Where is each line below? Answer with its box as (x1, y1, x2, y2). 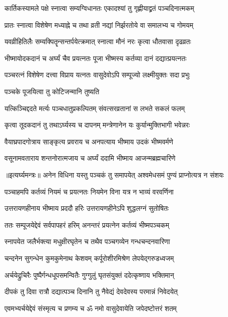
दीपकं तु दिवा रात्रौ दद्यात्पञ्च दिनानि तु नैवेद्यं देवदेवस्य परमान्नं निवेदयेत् (4, 286, 178, 297)
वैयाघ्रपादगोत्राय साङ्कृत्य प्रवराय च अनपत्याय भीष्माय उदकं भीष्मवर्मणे (4, 136, 174, 146)
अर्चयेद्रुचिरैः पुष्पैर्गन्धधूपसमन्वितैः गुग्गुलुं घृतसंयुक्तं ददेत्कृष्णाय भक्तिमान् (4, 269, 174, 280)
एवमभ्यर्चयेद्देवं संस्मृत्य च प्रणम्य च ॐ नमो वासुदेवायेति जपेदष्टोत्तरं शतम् (4, 303, 177, 313)
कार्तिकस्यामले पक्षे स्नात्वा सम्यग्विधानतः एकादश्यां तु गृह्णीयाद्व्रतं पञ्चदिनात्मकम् (4, 3, 194, 13)
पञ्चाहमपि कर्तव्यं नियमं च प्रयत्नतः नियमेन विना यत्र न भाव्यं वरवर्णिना (4, 186, 174, 196)
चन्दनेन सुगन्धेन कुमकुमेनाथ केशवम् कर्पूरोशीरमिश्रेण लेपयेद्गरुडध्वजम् (4, 253, 174, 263)
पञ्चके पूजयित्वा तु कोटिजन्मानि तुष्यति (4, 86, 99, 96)
